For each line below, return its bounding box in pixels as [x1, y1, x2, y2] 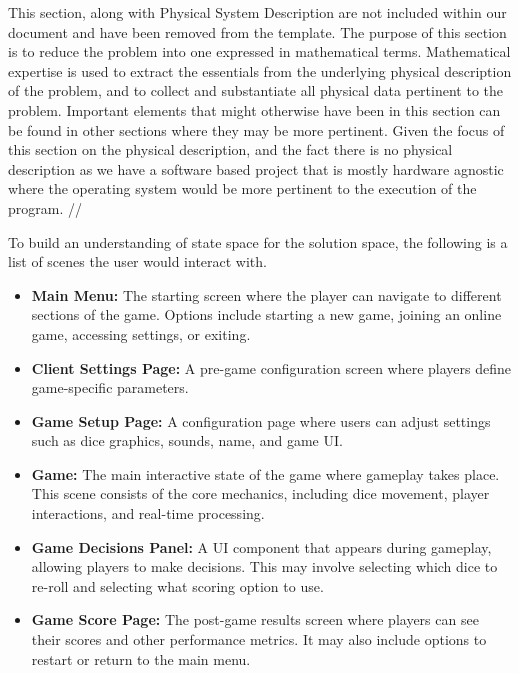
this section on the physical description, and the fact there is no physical [8, 139, 453, 160]
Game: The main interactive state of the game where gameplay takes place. [31, 463, 500, 484]
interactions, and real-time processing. [31, 503, 265, 524]
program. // [8, 197, 82, 218]
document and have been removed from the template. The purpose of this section [8, 21, 507, 42]
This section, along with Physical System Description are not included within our [8, 2, 507, 22]
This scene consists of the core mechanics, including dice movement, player [31, 483, 490, 504]
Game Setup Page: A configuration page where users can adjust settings [31, 410, 491, 431]
